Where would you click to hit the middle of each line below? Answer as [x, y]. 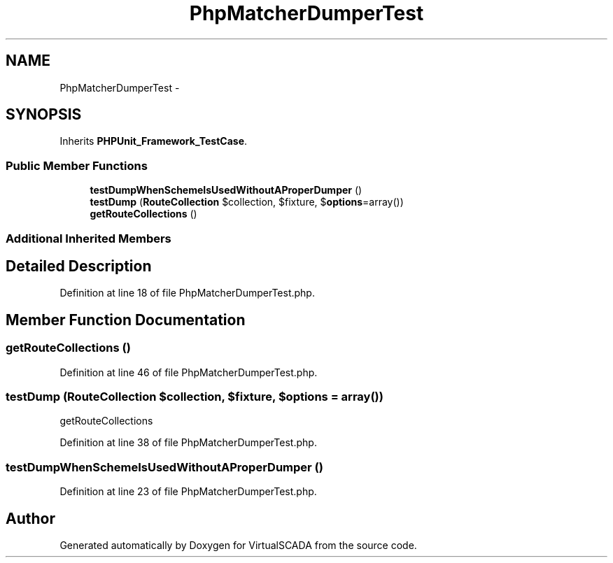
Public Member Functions [77, 165]
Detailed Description [79, 266]
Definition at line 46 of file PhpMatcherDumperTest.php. [189, 372]
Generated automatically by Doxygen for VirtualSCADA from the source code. [238, 545]
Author [30, 518]
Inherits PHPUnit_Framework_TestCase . [154, 141]
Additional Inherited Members [89, 238]
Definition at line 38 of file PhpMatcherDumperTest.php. [188, 443]
